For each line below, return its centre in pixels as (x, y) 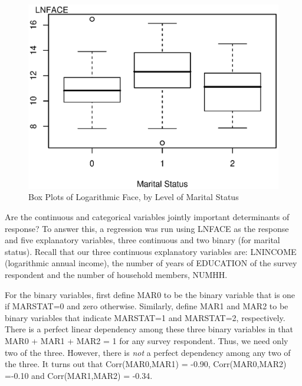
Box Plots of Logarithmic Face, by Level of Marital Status (134, 197)
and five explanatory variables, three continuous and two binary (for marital (142, 240)
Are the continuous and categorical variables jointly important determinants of (147, 216)
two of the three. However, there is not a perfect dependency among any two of (148, 352)
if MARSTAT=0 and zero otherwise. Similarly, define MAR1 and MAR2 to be (147, 306)
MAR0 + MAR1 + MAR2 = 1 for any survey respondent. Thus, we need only (147, 340)
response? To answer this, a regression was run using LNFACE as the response (147, 228)
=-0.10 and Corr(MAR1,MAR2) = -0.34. (79, 375)
